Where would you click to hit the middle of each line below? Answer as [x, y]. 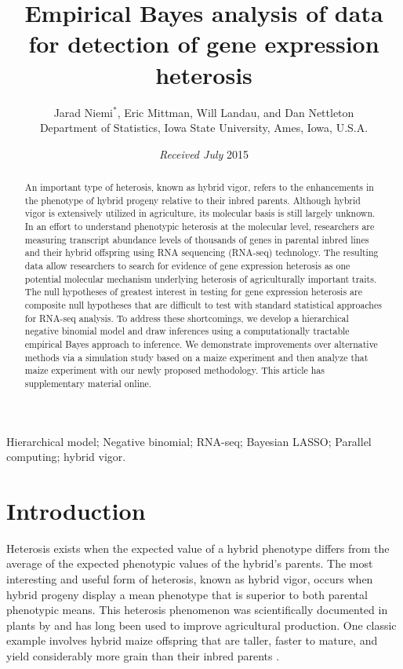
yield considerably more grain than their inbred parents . [143, 656]
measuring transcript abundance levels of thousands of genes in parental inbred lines [197, 239]
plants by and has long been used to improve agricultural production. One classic [201, 625]
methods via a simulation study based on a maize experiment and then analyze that [196, 357]
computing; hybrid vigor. [66, 457]
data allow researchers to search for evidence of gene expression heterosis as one [187, 266]
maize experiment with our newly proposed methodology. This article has [174, 370]
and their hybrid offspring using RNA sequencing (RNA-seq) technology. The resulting [201, 252]
